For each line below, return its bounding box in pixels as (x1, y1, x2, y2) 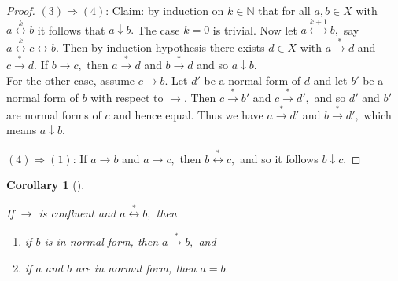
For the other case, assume (6, 71, 135, 88)
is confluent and (39, 205, 116, 221)
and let (313, 71, 348, 88)
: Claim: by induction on (105, 2, 224, 18)
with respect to (90, 89, 164, 105)
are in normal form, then (76, 260, 197, 276)
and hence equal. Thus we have (113, 106, 263, 122)
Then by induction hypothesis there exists (62, 38, 265, 55)
